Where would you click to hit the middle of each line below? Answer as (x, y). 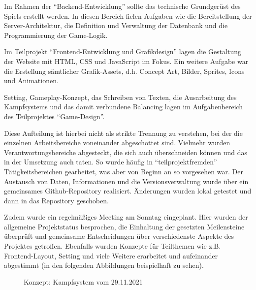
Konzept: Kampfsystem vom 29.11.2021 (83, 281)
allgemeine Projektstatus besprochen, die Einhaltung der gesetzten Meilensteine (124, 226)
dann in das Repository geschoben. (56, 200)
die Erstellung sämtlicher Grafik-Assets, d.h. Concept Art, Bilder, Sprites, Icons (124, 71)
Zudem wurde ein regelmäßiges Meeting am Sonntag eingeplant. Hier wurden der (126, 217)
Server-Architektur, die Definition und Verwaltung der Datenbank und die (116, 25)
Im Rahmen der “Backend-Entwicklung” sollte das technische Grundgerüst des (122, 6)
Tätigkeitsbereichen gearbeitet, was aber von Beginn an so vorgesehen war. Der (124, 171)
